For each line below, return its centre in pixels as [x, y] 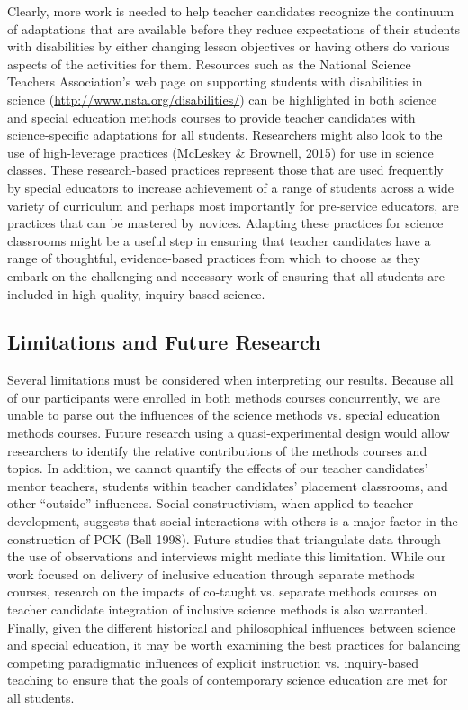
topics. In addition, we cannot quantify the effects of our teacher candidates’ [218, 468]
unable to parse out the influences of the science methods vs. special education [224, 415]
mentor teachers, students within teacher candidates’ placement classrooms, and [228, 485]
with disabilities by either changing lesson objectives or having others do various [229, 46]
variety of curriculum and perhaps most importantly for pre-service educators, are [233, 205]
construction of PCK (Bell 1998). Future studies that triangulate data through [224, 538]
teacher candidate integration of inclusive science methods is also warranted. [218, 610]
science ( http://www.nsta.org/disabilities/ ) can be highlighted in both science [222, 99]
